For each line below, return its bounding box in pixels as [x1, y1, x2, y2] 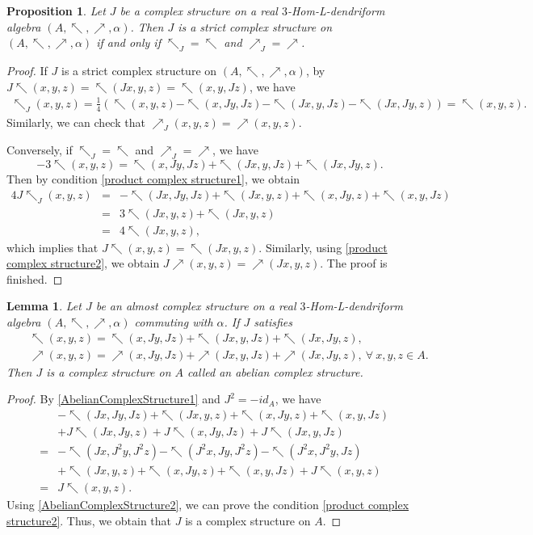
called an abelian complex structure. [187, 363, 363, 380]
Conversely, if [6, 141, 73, 158]
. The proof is [320, 255, 388, 272]
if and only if [96, 34, 161, 51]
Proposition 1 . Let [6, 2, 106, 19]
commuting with [134, 313, 213, 330]
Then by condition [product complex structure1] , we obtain [6, 171, 300, 187]
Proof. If [6, 61, 48, 78]
